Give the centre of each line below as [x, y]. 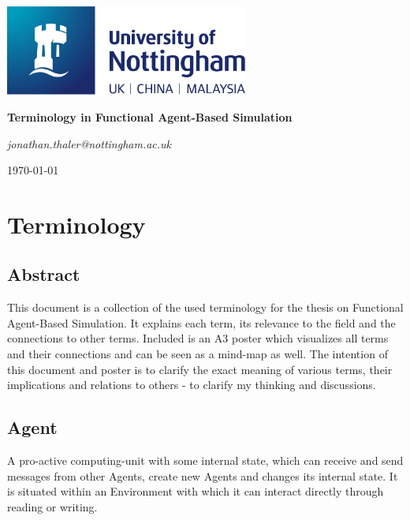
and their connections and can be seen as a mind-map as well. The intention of [198, 354]
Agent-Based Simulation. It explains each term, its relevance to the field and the [201, 322]
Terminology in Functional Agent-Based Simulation [150, 116]
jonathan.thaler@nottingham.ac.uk [89, 143]
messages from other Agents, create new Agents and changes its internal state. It [203, 475]
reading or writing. [52, 506]
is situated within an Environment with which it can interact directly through [196, 491]
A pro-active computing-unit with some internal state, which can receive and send [205, 460]
